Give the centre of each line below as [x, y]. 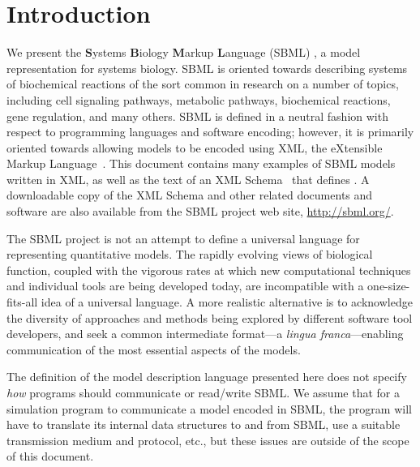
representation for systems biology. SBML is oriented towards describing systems [207, 68]
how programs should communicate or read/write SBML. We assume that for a [203, 392]
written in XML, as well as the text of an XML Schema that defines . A [188, 179]
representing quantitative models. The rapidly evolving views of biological [190, 254]
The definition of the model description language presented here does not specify [207, 377]
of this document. [50, 456]
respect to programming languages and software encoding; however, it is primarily [210, 132]
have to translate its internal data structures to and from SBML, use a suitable [204, 424]
